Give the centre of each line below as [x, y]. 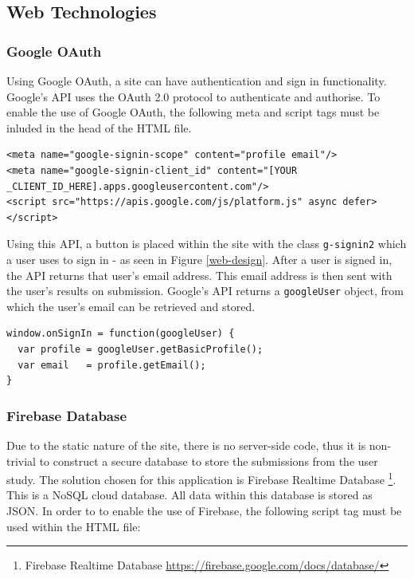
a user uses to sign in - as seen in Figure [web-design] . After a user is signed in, [199, 259]
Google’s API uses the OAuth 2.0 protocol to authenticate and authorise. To [193, 96]
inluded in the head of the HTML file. [99, 127]
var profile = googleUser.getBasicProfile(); [141, 350]
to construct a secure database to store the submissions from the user [209, 461]
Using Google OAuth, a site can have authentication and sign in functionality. [197, 81]
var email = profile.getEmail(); [112, 365]
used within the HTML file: [74, 526]
